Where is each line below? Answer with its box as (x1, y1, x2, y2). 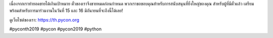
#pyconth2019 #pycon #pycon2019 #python (9, 26, 102, 32)
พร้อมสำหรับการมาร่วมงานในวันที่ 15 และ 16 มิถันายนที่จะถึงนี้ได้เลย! (9, 7, 123, 13)
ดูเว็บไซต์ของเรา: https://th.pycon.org (9, 16, 79, 22)
